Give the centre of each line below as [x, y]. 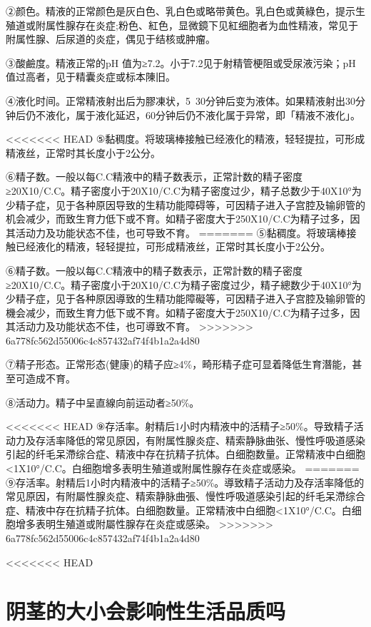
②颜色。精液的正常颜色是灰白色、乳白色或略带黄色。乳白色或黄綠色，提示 [181, 11]
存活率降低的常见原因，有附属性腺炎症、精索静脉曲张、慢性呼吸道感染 [200, 440]
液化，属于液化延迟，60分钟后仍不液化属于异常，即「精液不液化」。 [203, 114]
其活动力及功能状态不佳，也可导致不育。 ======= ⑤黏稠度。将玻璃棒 [176, 232]
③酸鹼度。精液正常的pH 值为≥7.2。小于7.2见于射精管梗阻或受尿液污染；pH [181, 62]
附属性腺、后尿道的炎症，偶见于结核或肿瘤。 [111, 39]
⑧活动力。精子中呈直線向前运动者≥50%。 [103, 402]
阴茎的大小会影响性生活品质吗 [146, 611]
